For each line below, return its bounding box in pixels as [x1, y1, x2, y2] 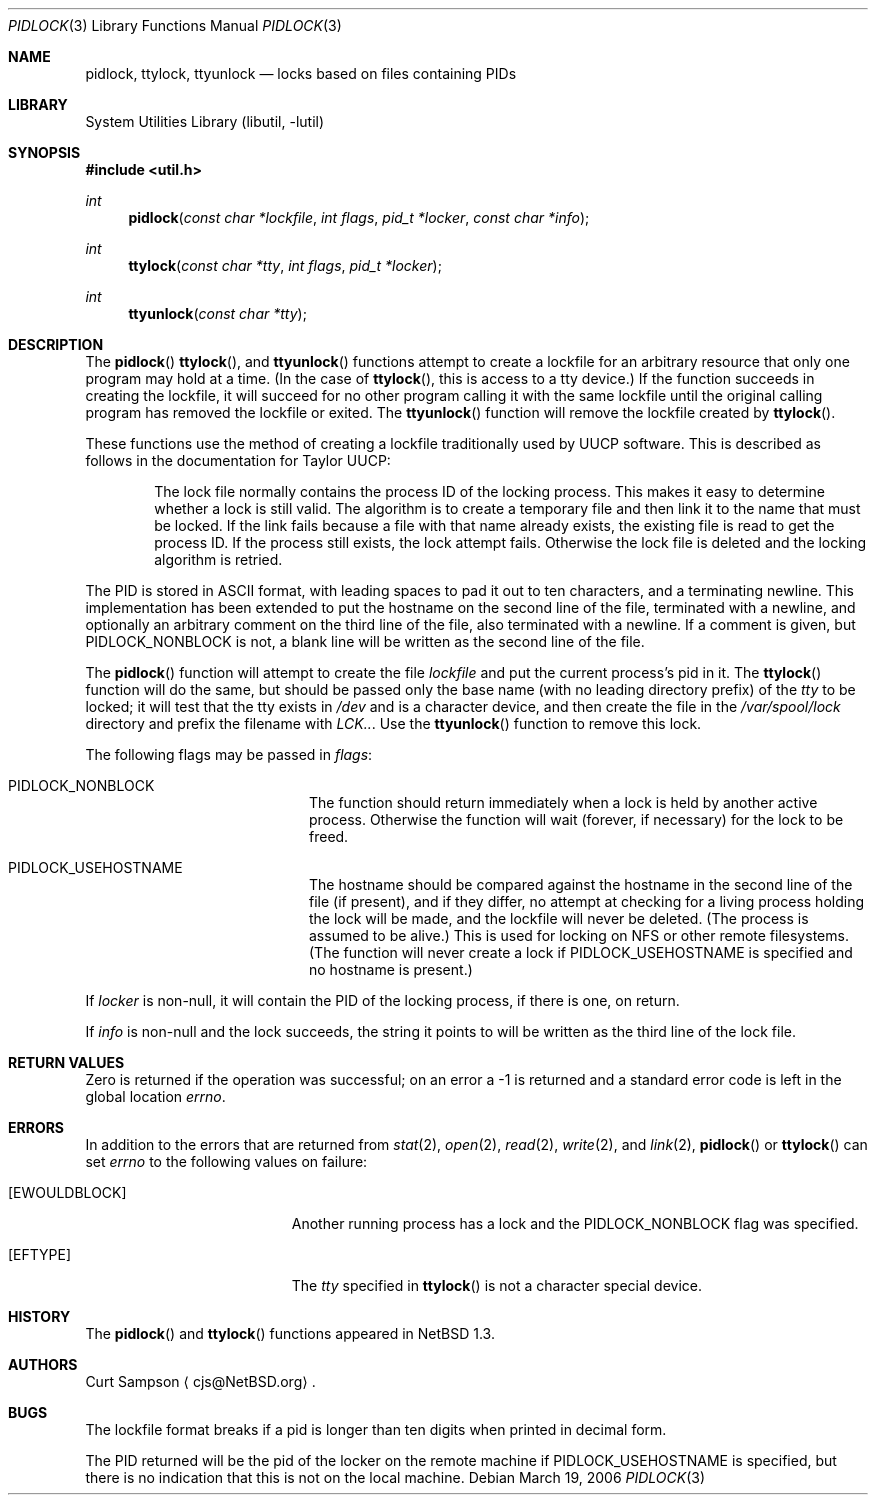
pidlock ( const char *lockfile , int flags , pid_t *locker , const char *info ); [128, 209, 590, 226]
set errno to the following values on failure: [85, 1153, 368, 1170]
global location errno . [85, 1088, 226, 1105]
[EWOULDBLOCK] [8, 1184, 127, 1201]
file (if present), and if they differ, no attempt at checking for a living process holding [309, 893, 864, 910]
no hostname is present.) [309, 961, 473, 978]
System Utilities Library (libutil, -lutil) [85, 113, 325, 130]
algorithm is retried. [154, 551, 283, 568]
